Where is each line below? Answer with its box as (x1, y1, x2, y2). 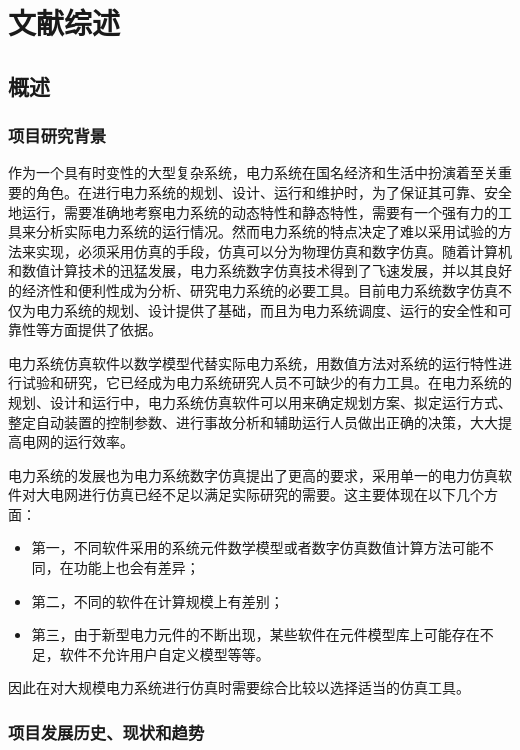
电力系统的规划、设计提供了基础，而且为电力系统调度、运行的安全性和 (35, 299, 498, 320)
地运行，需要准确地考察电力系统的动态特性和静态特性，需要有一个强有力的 (8, 201, 498, 222)
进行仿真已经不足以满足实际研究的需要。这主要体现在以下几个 (77, 484, 484, 505)
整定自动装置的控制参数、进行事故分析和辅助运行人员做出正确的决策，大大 (8, 411, 498, 432)
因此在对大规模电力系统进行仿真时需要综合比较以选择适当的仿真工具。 (8, 677, 470, 698)
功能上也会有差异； (73, 557, 200, 578)
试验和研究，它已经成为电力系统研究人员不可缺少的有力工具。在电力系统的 (21, 372, 512, 393)
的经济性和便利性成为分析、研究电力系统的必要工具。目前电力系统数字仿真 (8, 279, 498, 300)
